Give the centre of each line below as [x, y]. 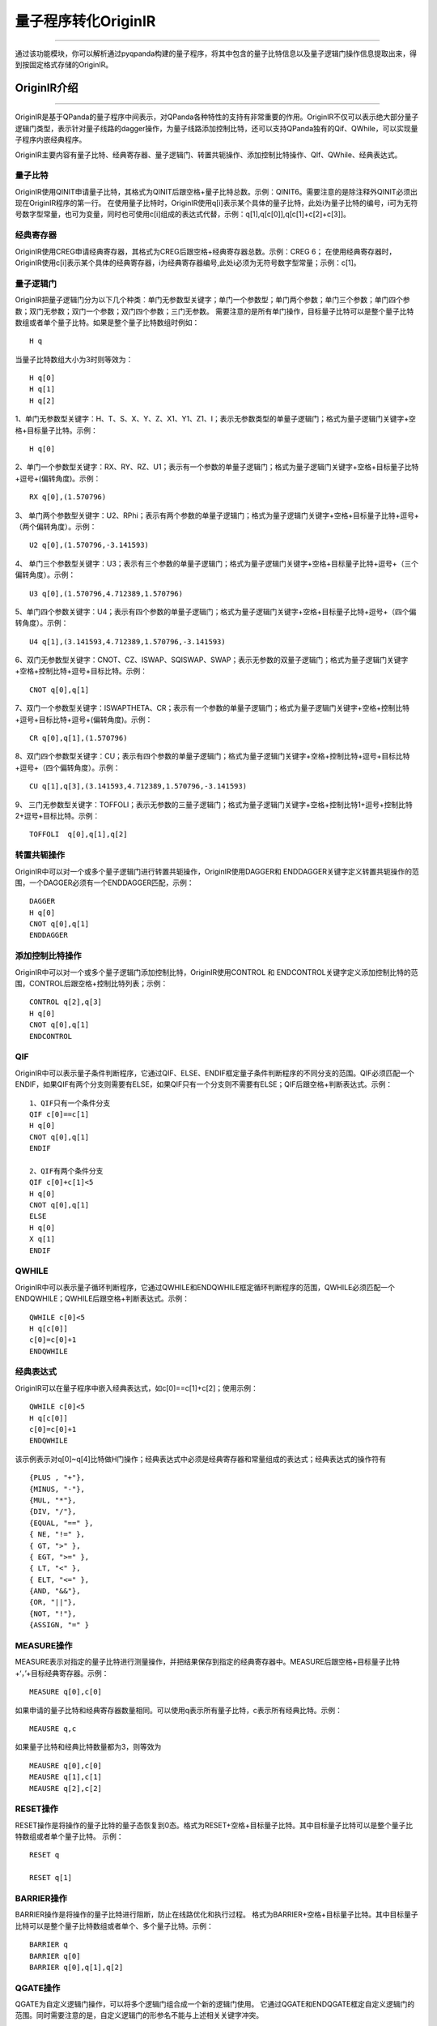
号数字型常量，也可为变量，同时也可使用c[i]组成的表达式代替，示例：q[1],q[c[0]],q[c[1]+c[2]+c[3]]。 [183, 214]
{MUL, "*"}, [53, 1500]
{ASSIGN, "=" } [59, 1625]
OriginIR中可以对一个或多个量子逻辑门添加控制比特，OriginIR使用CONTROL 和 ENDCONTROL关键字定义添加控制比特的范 [216, 972]
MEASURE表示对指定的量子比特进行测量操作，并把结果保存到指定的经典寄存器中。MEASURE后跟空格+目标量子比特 [208, 1662]
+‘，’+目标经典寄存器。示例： [62, 1673]
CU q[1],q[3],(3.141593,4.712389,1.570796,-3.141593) [138, 786]
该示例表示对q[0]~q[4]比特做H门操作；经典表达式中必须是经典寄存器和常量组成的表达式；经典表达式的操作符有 [201, 1459]
